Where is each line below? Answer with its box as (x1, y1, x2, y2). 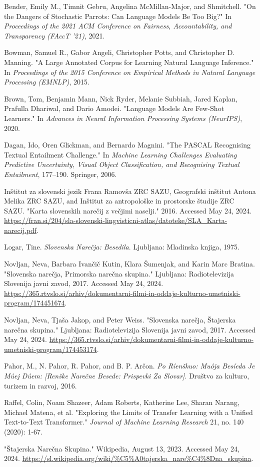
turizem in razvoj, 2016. (4, 380, 77, 390)
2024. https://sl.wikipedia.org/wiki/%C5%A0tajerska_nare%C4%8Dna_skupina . (4, 453, 253, 463)
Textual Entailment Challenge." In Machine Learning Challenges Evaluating (4, 149, 237, 159)
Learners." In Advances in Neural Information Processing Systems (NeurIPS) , (4, 112, 242, 123)
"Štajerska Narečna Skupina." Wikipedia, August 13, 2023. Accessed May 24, (4, 443, 239, 453)
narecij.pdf (4, 224, 37, 235)
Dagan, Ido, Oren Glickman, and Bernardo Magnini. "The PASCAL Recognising (4, 139, 251, 150)
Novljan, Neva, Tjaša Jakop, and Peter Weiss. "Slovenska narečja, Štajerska (4, 314, 236, 325)
